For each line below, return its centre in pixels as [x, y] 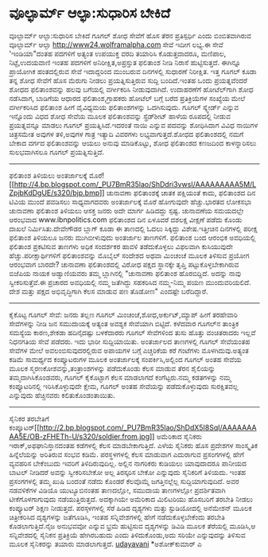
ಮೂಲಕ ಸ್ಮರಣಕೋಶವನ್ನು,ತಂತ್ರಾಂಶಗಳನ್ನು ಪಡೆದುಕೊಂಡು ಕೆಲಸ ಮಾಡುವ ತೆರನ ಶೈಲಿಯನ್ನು [112, 368]
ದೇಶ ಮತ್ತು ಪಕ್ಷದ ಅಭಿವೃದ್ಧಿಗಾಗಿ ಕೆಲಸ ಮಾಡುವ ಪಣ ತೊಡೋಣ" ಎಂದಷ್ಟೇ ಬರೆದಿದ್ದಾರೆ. [109, 291]
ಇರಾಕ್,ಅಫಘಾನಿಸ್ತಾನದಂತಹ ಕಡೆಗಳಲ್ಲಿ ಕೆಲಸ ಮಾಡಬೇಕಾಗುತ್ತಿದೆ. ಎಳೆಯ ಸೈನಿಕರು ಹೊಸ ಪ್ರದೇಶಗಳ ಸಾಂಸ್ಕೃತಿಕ [133, 445]
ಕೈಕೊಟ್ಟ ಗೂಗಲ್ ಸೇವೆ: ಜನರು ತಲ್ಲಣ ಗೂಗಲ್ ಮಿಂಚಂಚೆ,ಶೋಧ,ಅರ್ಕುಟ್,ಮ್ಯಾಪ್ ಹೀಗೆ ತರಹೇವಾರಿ [123, 314]
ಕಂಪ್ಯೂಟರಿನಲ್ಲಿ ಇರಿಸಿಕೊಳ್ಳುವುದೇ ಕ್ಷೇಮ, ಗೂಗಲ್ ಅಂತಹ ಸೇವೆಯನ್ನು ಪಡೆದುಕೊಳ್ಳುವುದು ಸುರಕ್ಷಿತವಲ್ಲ [124, 386]
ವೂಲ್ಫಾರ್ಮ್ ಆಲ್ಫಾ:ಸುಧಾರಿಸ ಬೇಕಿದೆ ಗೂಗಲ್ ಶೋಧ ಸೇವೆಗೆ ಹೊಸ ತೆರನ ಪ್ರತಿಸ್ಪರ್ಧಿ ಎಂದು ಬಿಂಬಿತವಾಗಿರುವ [130, 35]
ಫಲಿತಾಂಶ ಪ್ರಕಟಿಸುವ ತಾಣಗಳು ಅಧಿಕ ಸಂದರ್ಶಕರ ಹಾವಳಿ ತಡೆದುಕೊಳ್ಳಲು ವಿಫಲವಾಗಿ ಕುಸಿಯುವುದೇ [121, 246]
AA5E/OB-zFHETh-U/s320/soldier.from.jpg [80, 436]
